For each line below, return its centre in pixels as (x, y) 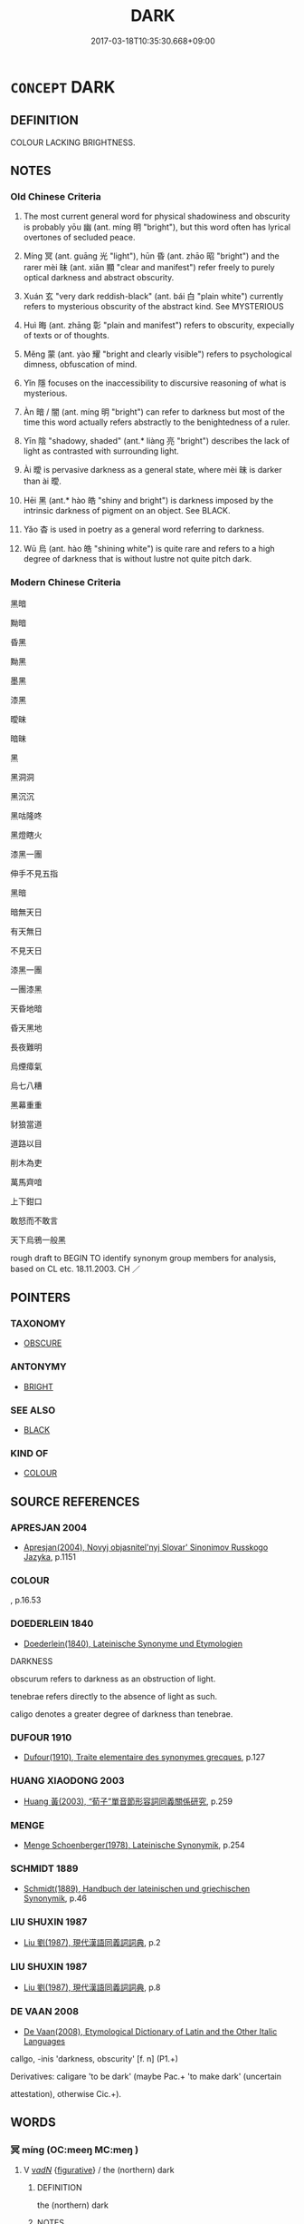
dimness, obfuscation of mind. (80, 365)
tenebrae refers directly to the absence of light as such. (114, 1696)
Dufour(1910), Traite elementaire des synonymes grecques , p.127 (144, 1757)
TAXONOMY (38, 1324)
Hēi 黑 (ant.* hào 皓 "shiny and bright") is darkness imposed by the (148, 501)
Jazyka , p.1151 (49, 1557)
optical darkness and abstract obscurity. (99, 278)
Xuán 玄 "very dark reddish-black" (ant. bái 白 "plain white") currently (153, 297)
